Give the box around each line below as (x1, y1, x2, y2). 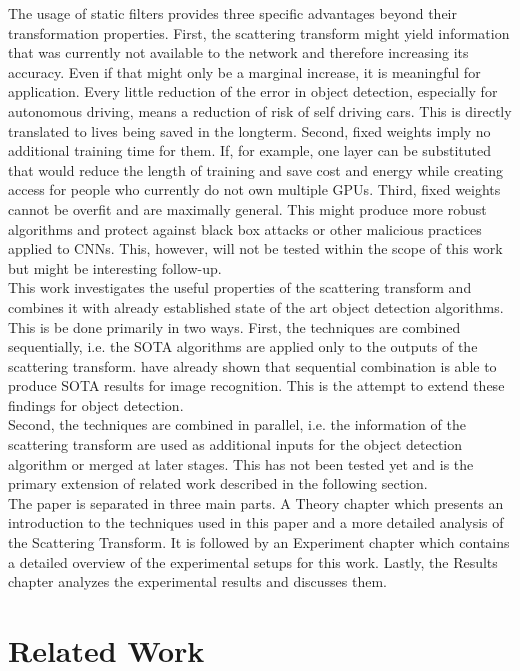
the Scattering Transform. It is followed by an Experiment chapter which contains (8, 532, 510, 553)
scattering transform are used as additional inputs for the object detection (8, 434, 463, 455)
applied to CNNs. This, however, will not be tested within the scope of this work (8, 238, 503, 259)
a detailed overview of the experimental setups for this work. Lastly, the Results (8, 551, 498, 572)
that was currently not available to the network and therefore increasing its (8, 42, 469, 63)
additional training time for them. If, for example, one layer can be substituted (8, 140, 491, 161)
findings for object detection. (8, 394, 184, 415)
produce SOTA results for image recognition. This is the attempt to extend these (8, 375, 505, 396)
